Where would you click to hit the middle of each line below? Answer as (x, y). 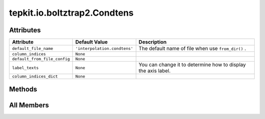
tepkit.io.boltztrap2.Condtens (71, 13)
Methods (23, 89)
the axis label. (155, 71)
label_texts (25, 68)
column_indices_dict (35, 77)
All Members (29, 105)
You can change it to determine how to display (192, 65)
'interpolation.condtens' (104, 48)
